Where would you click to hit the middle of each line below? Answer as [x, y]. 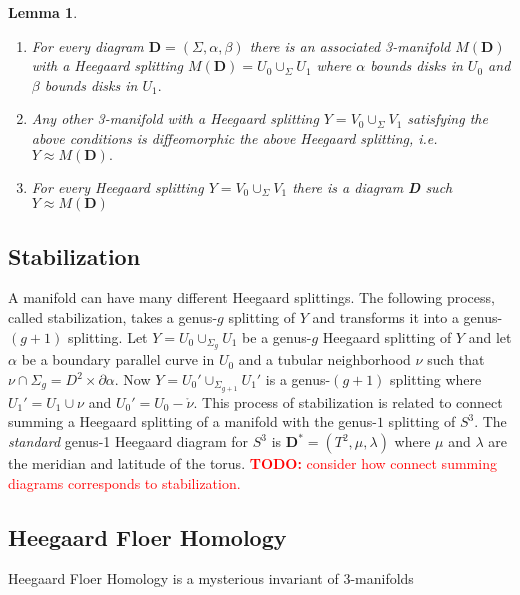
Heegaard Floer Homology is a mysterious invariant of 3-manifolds [211, 578]
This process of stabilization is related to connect [352, 401]
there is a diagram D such [372, 186]
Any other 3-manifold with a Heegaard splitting [175, 118]
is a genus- [298, 379]
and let [490, 336]
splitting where [436, 379]
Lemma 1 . [43, 12]
